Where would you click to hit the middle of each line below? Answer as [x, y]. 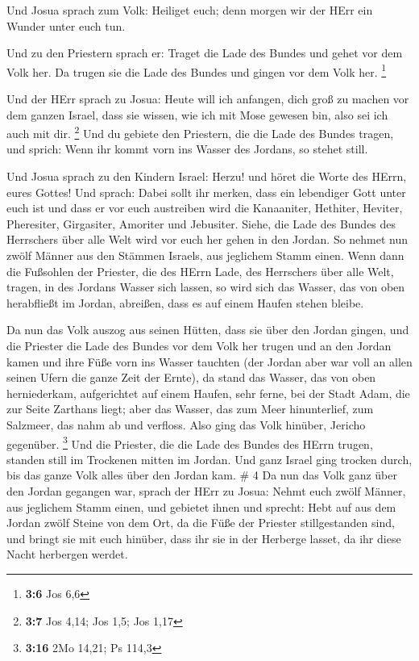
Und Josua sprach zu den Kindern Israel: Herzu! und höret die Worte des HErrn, [207, 176]
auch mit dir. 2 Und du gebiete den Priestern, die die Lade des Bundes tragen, [200, 132]
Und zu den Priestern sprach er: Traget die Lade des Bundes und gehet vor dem [205, 53]
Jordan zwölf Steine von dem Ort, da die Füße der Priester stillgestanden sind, [201, 523]
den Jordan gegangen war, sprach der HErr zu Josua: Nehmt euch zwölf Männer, [206, 491]
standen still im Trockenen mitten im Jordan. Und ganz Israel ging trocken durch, [209, 459]
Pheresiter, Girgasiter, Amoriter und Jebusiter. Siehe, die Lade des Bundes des [201, 223]
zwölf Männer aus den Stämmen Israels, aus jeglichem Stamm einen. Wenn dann [205, 255]
